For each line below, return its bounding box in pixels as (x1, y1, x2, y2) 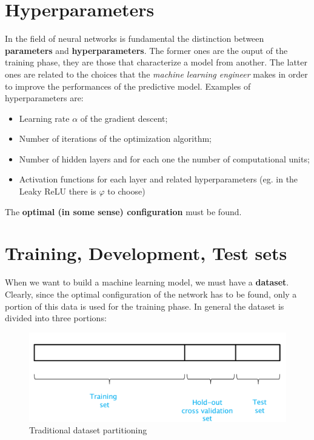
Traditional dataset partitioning (29, 424, 147, 436)
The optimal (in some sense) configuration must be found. (5, 205, 242, 218)
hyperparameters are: (5, 92, 84, 104)
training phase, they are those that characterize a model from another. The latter (5, 56, 307, 68)
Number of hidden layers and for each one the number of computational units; (19, 152, 310, 165)
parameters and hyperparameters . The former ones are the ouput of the (5, 44, 288, 56)
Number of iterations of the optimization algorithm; (19, 132, 212, 145)
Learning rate (19, 112, 70, 124)
